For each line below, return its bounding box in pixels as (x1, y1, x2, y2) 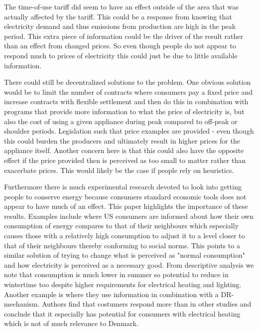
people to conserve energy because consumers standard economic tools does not (4, 191, 247, 201)
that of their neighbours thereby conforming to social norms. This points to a (4, 240, 240, 250)
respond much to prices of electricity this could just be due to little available (4, 50, 238, 60)
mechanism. (4, 299, 40, 309)
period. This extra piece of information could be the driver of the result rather (4, 30, 244, 41)
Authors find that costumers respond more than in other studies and (41, 299, 252, 309)
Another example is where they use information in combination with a (4, 289, 219, 299)
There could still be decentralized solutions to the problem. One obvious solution (4, 77, 251, 87)
